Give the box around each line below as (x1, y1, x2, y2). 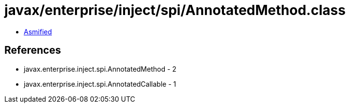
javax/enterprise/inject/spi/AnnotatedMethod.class (4, 2, 346, 18)
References (4, 44, 61, 57)
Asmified (24, 27, 52, 36)
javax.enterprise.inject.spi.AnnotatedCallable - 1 (24, 79, 176, 88)
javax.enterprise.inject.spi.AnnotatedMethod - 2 (24, 64, 176, 73)
